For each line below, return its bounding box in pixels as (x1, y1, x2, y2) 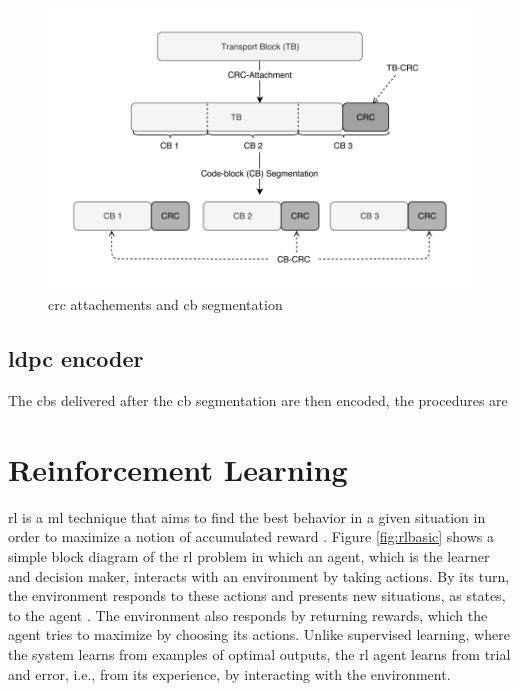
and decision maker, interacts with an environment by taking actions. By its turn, (8, 565, 510, 586)
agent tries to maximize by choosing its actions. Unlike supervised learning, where (8, 624, 510, 645)
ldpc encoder (8, 343, 144, 374)
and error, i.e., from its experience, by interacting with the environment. (8, 663, 451, 684)
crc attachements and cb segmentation (48, 294, 283, 315)
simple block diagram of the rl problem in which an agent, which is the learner (8, 545, 490, 566)
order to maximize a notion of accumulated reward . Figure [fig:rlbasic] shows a (8, 526, 494, 547)
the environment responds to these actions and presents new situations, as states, (8, 585, 506, 606)
